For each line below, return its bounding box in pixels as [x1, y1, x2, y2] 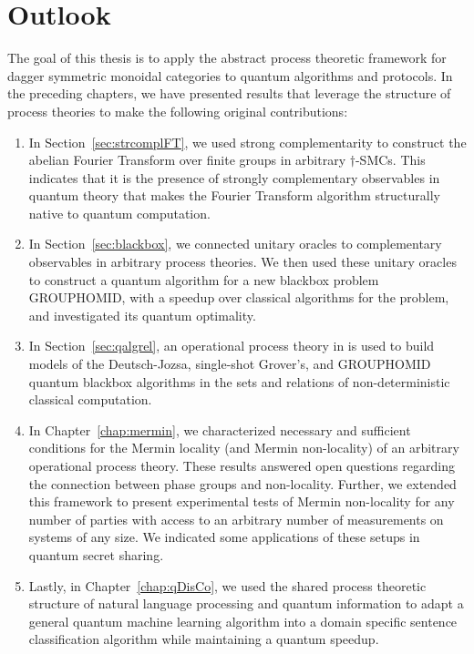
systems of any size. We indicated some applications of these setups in [28, 527, 420, 547]
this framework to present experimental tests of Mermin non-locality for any [28, 492, 455, 511]
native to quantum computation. [28, 203, 211, 222]
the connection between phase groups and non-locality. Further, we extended [28, 474, 457, 493]
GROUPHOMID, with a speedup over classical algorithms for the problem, [28, 288, 449, 307]
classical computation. [28, 390, 152, 409]
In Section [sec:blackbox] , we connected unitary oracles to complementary [28, 234, 442, 253]
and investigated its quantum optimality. [28, 305, 256, 324]
